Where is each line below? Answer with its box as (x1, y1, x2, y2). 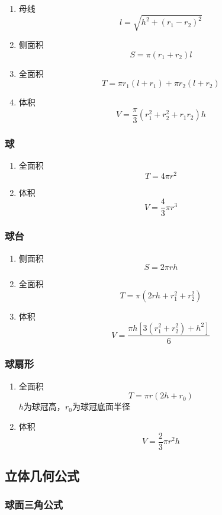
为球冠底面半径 (72, 400, 130, 413)
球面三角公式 (5, 497, 63, 512)
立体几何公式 (5, 466, 79, 485)
